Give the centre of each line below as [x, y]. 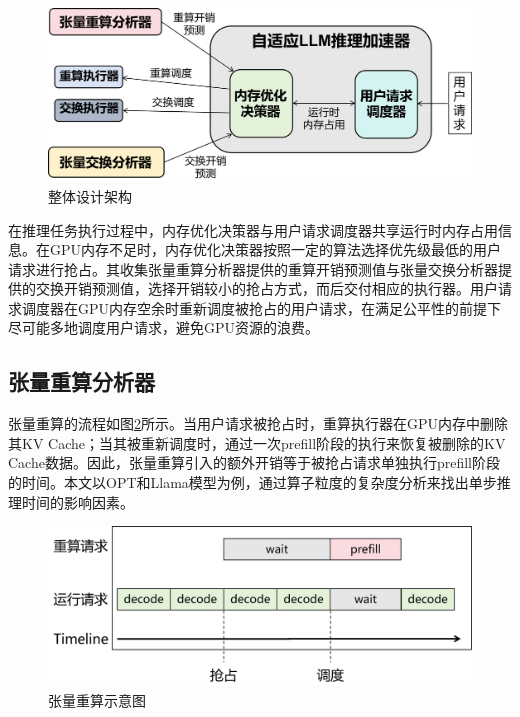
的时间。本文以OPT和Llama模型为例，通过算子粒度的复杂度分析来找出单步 [252, 482]
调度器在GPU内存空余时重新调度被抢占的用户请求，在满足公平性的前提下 [261, 307]
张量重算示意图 [97, 699]
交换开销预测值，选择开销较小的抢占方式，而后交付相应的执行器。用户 [266, 288]
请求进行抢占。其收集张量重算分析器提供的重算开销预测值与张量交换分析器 [253, 268]
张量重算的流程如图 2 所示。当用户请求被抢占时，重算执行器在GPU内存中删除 [258, 423]
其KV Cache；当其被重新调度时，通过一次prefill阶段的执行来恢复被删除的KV [257, 442]
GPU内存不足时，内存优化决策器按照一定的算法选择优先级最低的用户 [275, 249]
